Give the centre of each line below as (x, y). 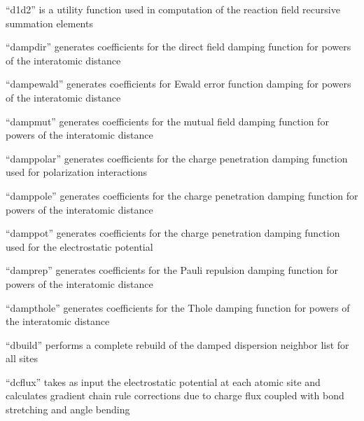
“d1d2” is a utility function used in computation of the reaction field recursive (173, 9)
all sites (22, 358)
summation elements (49, 23)
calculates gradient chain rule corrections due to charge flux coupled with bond (175, 395)
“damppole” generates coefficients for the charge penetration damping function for (182, 195)
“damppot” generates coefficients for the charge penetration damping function (173, 233)
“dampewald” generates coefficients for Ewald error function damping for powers (178, 84)
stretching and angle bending (68, 409)
